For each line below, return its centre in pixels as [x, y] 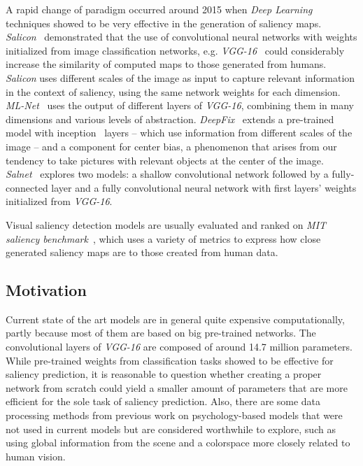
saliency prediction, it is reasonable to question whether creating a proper [164, 374]
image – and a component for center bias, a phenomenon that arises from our [171, 146]
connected [27, 187]
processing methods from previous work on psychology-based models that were [174, 415]
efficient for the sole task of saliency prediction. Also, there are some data [163, 401]
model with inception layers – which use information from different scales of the [179, 133]
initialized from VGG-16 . [59, 201]
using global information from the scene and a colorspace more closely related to [178, 443]
